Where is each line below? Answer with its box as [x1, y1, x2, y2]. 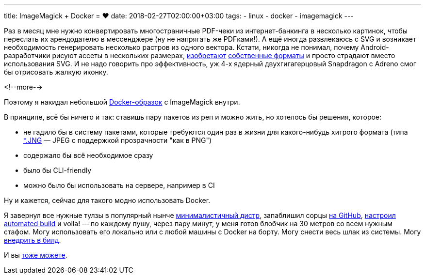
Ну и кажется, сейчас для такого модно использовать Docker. [4, 196, 211, 204]
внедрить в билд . [4, 236, 61, 244]
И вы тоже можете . [4, 251, 67, 259]
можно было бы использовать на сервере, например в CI [23, 181, 215, 189]
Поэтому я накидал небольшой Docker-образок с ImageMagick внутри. [4, 98, 240, 106]
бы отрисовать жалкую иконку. [4, 68, 108, 76]
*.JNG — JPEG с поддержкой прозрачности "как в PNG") [23, 136, 212, 144]
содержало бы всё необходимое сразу [23, 151, 153, 159]
